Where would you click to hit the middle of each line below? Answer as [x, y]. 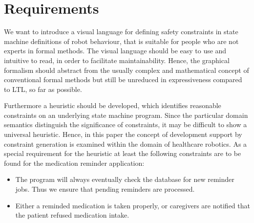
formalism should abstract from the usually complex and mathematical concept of [127, 70]
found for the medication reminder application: [74, 163]
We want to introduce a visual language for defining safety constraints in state [121, 32]
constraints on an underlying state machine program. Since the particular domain [126, 115]
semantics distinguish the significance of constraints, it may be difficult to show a [126, 124]
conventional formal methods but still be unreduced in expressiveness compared [123, 79]
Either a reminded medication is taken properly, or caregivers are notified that [133, 205]
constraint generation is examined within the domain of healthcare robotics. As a [126, 144]
